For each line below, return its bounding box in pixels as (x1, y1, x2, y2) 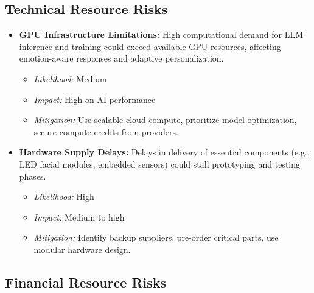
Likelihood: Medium (33, 72, 107, 85)
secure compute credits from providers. (33, 125, 178, 138)
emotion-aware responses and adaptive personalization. (19, 52, 224, 65)
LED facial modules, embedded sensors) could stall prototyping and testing (19, 157, 300, 170)
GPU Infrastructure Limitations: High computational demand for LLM (19, 28, 303, 41)
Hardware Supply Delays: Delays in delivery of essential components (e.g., (19, 146, 310, 158)
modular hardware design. (33, 242, 131, 255)
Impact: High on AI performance (33, 93, 156, 105)
